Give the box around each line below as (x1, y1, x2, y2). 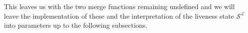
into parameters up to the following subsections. (4, 20, 147, 30)
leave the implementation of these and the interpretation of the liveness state (4, 11, 234, 21)
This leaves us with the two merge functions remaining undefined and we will (4, 1, 235, 11)
